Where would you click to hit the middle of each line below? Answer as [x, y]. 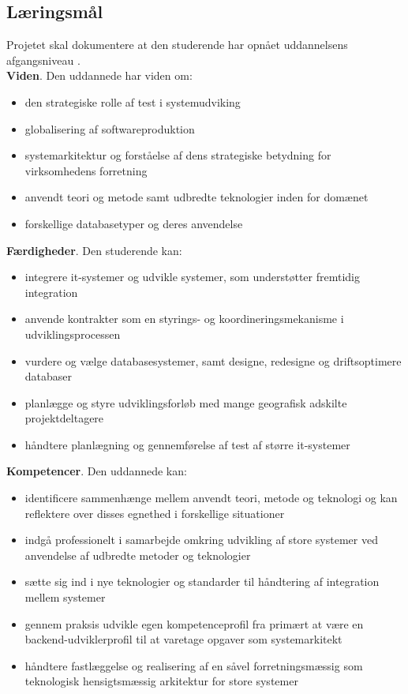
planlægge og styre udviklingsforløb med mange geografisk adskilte [186, 402]
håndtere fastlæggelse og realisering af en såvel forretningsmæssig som [194, 665]
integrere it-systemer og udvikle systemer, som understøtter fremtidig [192, 277]
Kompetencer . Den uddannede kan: [97, 471]
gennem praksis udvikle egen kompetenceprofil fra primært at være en [194, 623]
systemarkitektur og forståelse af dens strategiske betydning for [178, 155]
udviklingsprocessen [73, 334]
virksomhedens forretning [86, 170]
